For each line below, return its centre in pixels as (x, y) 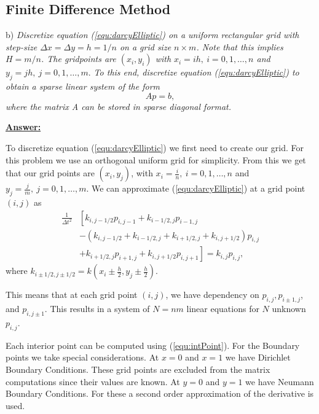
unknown (289, 309)
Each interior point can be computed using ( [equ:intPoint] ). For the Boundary (153, 345)
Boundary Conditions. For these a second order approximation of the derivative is (160, 393)
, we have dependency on (212, 295)
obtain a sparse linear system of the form (83, 86)
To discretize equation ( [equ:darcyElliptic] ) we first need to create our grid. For (155, 147)
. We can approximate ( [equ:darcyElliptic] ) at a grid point (196, 188)
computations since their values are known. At (93, 381)
